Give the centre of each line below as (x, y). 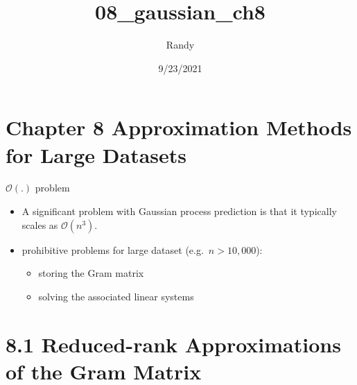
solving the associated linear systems (116, 296)
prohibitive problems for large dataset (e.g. (113, 249)
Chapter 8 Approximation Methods (179, 127)
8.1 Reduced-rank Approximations (173, 344)
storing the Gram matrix (91, 273)
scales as (40, 224)
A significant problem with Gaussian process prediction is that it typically (179, 211)
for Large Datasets (96, 154)
